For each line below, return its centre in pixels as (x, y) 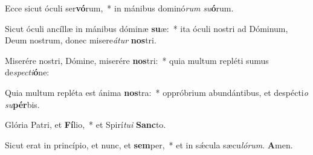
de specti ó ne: (27, 72)
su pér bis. (22, 104)
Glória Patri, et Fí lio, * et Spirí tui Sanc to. (86, 125)
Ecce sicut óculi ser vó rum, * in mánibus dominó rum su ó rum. (119, 8)
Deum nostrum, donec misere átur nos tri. (81, 40)
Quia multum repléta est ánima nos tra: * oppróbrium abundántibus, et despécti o (156, 92)
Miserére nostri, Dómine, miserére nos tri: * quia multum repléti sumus (137, 60)
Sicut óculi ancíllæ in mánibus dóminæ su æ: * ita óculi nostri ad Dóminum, (147, 28)
